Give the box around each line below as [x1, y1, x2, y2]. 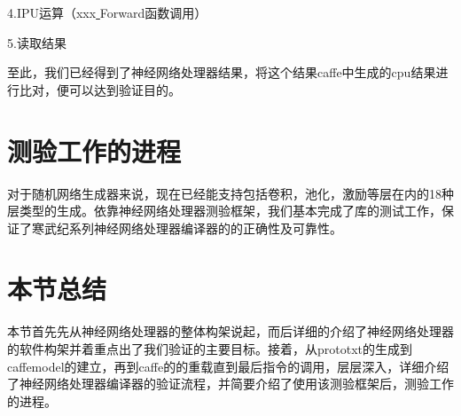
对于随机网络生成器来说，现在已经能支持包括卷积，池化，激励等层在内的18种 [7, 184, 454, 202]
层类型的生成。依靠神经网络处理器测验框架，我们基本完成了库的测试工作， [7, 201, 441, 220]
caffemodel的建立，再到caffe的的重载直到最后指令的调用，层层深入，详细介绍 [7, 357, 449, 375]
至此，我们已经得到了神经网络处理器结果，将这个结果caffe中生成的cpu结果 [7, 63, 436, 82]
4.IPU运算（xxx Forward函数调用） [7, 4, 207, 21]
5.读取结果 [7, 33, 66, 51]
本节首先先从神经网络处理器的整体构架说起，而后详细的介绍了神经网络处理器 [7, 322, 454, 341]
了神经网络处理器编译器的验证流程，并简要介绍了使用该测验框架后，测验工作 [7, 374, 454, 393]
